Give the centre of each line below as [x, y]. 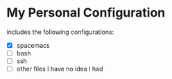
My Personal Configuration [86, 13]
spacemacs [33, 45]
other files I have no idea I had [60, 69]
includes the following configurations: [60, 32]
